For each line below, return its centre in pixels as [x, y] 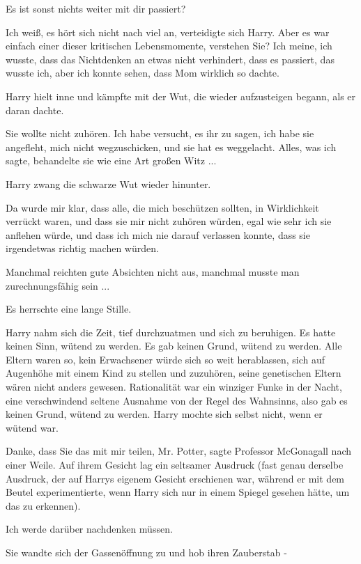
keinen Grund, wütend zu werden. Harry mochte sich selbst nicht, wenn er [164, 414]
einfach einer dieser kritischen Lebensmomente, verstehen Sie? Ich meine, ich [169, 46]
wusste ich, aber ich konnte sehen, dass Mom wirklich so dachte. [143, 73]
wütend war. [32, 427]
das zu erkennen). [43, 505]
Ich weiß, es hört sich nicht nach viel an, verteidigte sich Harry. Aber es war [168, 32]
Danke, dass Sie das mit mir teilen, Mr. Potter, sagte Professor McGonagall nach [178, 451]
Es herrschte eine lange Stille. [69, 309]
